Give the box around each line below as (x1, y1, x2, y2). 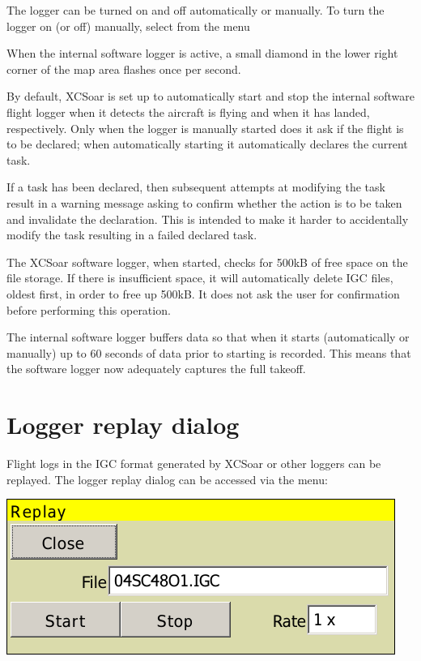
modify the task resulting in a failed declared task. (6, 226, 257, 243)
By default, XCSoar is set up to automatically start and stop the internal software (6, 88, 415, 105)
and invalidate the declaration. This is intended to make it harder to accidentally (6, 210, 409, 227)
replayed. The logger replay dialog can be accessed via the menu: (6, 470, 328, 487)
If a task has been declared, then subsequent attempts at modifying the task (6, 178, 385, 195)
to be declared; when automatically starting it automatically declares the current (6, 135, 408, 152)
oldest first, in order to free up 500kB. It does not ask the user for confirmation (6, 285, 400, 302)
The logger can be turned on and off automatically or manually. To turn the (6, 2, 385, 18)
